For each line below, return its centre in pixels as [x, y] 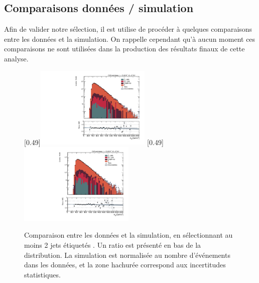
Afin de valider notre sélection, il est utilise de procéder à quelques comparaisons [128, 29]
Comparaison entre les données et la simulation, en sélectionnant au [128, 235]
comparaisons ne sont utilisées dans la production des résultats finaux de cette [124, 49]
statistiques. [42, 274]
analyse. [16, 58]
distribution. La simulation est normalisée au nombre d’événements [127, 255]
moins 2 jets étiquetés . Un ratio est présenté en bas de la [113, 244]
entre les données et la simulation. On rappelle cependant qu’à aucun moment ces [130, 39]
